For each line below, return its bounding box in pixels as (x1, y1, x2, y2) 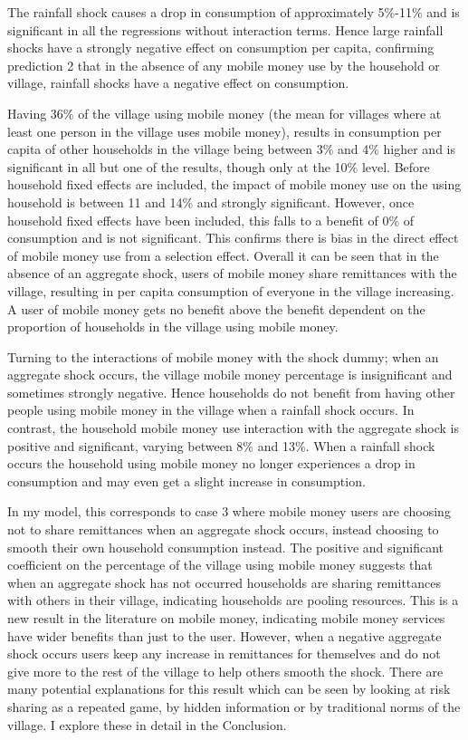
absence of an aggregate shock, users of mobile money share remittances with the (7, 264, 457, 283)
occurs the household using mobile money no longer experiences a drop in (7, 454, 415, 473)
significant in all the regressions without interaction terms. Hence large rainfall (7, 20, 444, 39)
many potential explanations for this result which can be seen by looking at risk (7, 679, 451, 698)
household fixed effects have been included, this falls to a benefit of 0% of (7, 210, 415, 229)
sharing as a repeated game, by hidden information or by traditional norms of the (7, 697, 461, 716)
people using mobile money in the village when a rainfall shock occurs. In (7, 400, 415, 419)
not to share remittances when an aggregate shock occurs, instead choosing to (7, 520, 439, 539)
